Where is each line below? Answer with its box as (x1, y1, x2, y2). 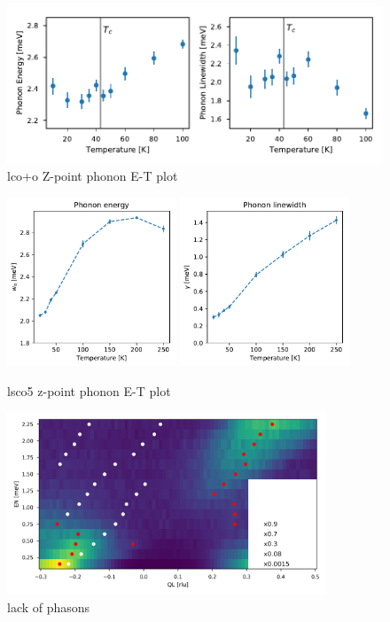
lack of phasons (7, 597, 90, 616)
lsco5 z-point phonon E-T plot (7, 381, 171, 400)
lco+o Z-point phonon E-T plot (7, 167, 178, 185)
